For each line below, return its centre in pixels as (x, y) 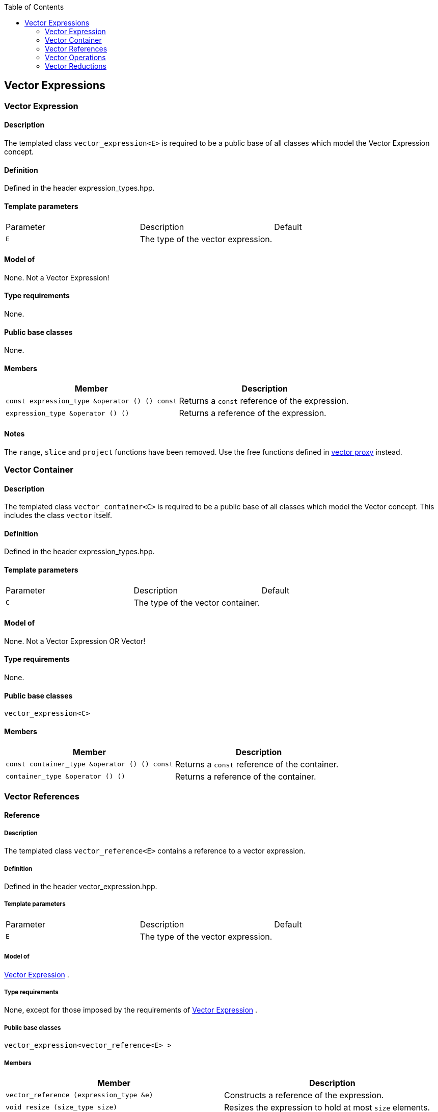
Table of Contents (34, 7)
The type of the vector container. (197, 602)
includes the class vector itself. (58, 515)
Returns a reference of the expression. (253, 413)
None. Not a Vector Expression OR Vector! (75, 641)
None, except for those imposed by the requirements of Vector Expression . (131, 1010)
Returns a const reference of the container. (257, 764)
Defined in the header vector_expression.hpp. (81, 887)
